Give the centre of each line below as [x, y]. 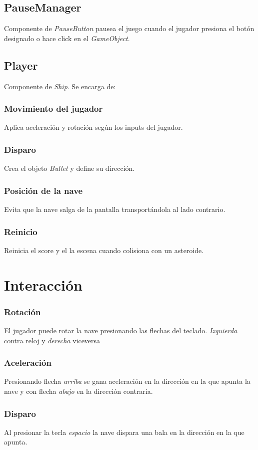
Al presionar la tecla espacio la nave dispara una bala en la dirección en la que [124, 432]
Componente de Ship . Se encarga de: [60, 86]
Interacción [43, 284]
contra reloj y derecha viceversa [52, 340]
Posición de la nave [43, 190]
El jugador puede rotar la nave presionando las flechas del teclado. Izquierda [121, 330]
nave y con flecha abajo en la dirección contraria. [78, 391]
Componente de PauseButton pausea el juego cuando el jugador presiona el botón [129, 28]
